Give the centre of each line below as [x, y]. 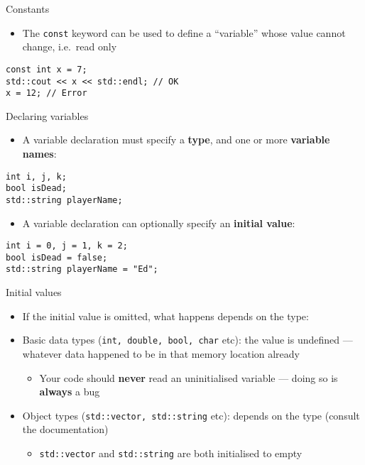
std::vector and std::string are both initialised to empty [171, 453]
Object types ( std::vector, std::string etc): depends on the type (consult [191, 415]
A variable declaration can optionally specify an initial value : [159, 223]
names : [39, 153]
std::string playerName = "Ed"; [82, 269]
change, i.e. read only [70, 46]
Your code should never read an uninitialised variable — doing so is [189, 377]
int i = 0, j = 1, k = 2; [67, 246]
